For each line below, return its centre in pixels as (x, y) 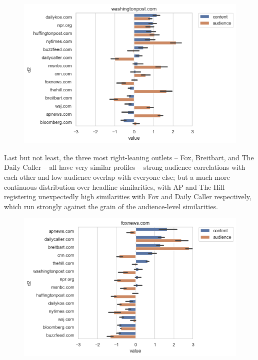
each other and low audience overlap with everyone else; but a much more (117, 177)
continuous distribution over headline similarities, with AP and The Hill (114, 186)
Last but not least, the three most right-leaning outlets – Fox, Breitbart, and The (129, 157)
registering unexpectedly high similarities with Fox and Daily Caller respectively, (128, 196)
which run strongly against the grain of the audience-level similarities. (111, 206)
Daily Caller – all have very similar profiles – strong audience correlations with (125, 167)
